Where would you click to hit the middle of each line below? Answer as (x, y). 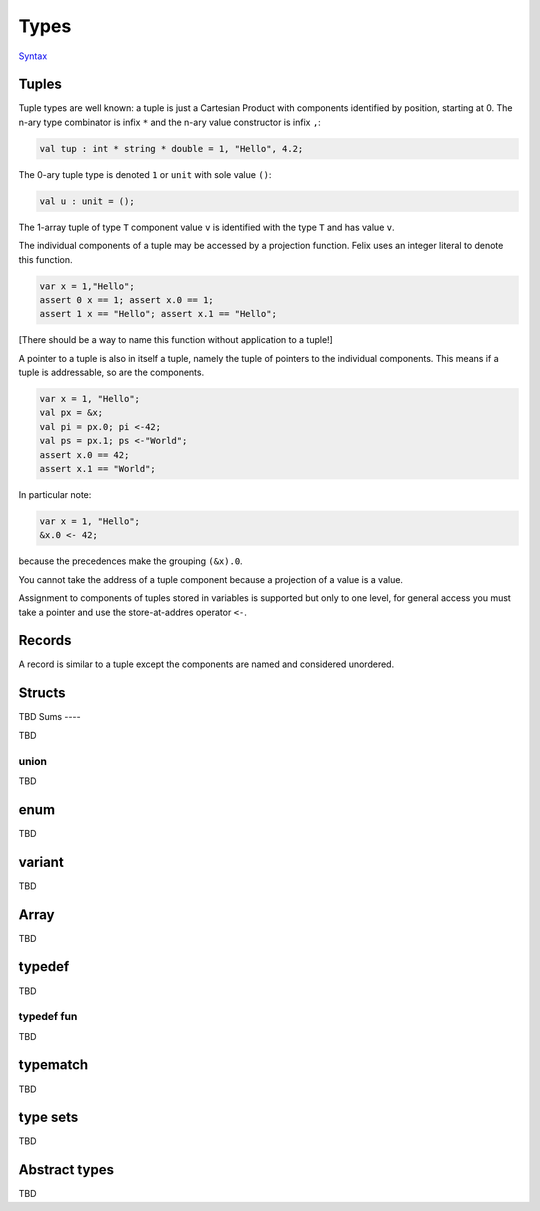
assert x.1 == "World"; (98, 469)
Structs (42, 693)
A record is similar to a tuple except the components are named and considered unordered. (206, 664)
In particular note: (55, 495)
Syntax (33, 56)
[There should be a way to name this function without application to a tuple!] (176, 340)
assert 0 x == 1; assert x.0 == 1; (126, 299)
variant (41, 861)
